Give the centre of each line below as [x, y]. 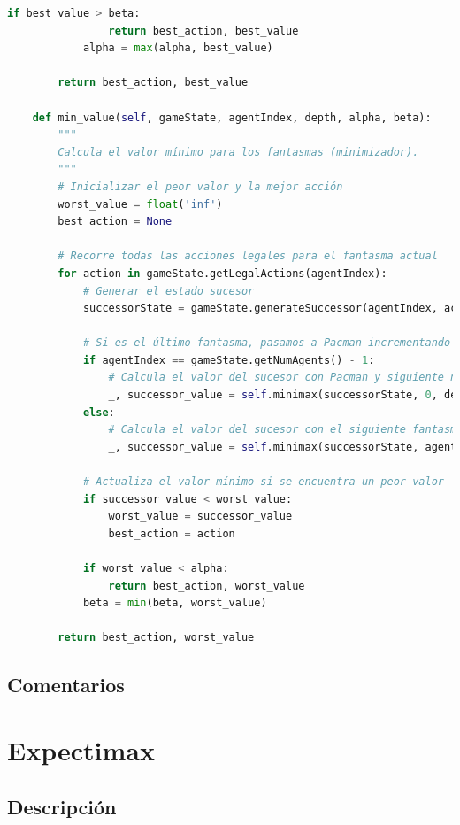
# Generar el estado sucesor [169, 291]
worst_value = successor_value [200, 517]
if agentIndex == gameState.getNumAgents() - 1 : [229, 360]
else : [99, 412]
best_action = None [115, 222]
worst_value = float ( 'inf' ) [140, 204]
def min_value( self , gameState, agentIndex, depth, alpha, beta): [232, 117]
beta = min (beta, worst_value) [175, 603]
